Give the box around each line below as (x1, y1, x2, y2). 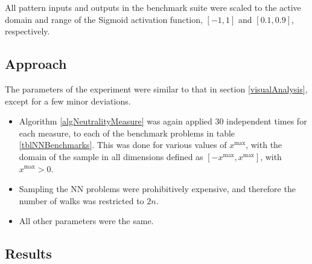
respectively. (5, 25, 50, 37)
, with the (246, 138, 282, 151)
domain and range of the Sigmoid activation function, (5, 13, 203, 25)
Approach (5, 54, 67, 73)
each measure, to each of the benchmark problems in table (19, 126, 235, 139)
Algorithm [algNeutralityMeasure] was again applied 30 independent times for (19, 115, 307, 127)
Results (5, 244, 52, 263)
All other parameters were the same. (19, 214, 154, 227)
